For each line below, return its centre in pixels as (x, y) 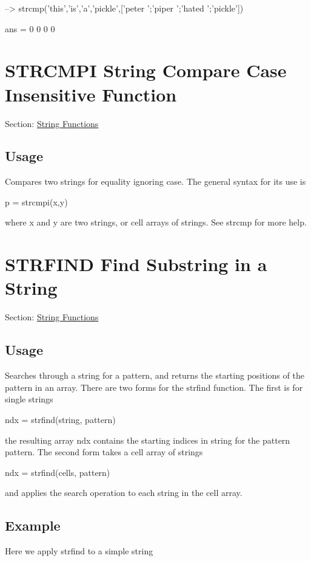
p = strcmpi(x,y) (36, 201)
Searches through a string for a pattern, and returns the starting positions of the (155, 375)
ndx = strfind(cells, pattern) (58, 472)
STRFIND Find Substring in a (136, 264)
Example (33, 525)
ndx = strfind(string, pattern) (60, 419)
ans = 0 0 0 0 (30, 28)
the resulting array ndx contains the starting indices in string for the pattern (148, 440)
